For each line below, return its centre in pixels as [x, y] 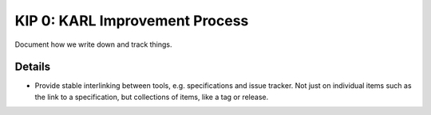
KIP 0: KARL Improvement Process [132, 21]
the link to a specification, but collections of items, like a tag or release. [152, 97]
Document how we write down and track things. [93, 44]
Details [33, 67]
